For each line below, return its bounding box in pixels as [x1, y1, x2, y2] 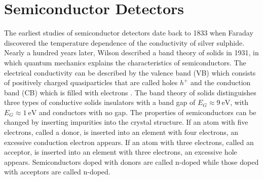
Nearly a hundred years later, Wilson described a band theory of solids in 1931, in [4, 47, 259, 58]
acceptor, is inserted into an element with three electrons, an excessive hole [4, 147, 237, 157]
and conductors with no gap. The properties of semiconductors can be [39, 106, 256, 117]
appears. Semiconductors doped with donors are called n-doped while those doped [4, 156, 259, 167]
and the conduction [191, 77, 251, 88]
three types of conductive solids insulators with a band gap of [4, 97, 196, 107]
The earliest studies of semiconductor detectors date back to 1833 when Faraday [4, 27, 253, 38]
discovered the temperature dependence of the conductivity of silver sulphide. [4, 37, 245, 48]
